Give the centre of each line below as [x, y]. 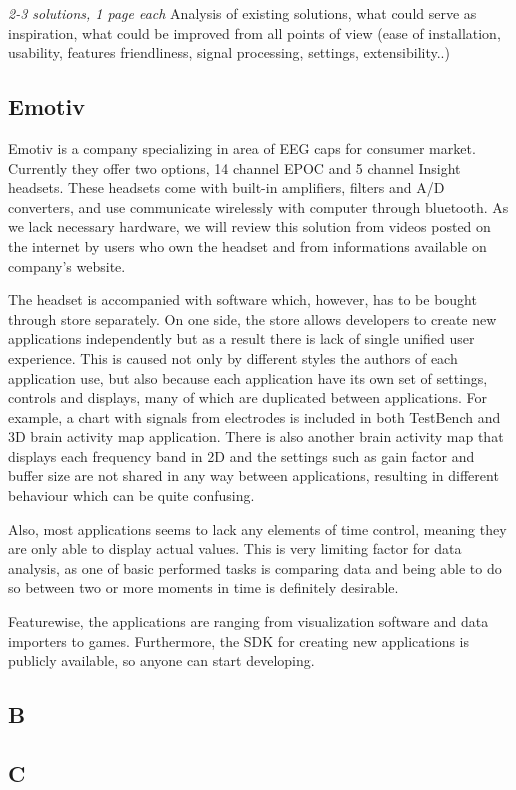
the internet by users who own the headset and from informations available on [247, 245]
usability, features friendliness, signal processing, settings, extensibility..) [229, 52]
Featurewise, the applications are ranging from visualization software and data [248, 621]
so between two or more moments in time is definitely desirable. [203, 587]
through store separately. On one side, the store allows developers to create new [252, 318]
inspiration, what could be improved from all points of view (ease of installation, [254, 32]
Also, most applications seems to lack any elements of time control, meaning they [257, 528]
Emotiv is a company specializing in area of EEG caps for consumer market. [242, 147]
